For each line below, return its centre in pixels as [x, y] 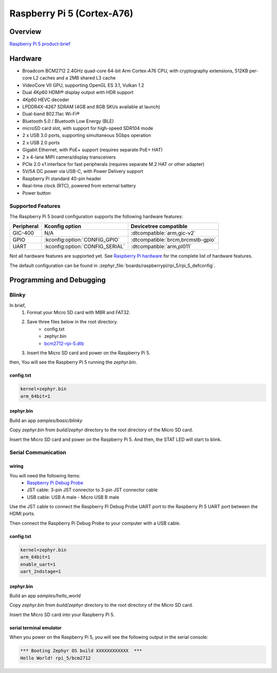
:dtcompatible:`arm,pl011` [161, 246]
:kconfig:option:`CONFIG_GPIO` [82, 240]
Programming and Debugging [58, 280]
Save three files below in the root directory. [72, 322]
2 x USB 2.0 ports [41, 142]
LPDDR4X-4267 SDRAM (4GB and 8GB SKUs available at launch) [91, 107]
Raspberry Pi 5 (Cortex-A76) [71, 13]
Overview [25, 32]
